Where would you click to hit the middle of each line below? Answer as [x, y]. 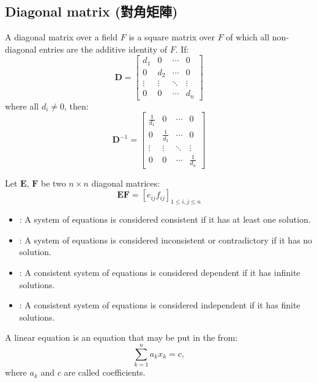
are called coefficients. [105, 372]
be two [54, 183]
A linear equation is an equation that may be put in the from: [121, 337]
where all [22, 106]
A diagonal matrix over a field [62, 37]
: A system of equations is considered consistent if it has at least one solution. [165, 219]
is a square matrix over [172, 37]
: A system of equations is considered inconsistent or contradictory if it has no [166, 240]
